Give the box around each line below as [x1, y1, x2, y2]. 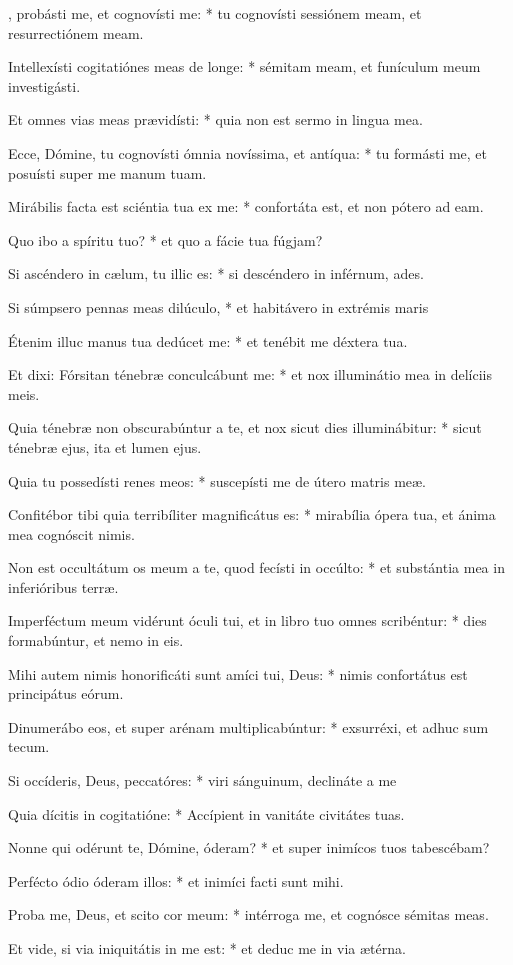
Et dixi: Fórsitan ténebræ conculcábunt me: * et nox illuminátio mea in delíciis [8, 364, 493, 385]
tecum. [8, 736, 50, 757]
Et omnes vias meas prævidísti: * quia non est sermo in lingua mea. [8, 109, 423, 130]
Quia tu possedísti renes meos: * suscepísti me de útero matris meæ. [8, 470, 427, 491]
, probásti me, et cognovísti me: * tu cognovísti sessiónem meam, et [8, 3, 422, 23]
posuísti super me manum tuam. [8, 162, 207, 183]
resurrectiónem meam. [8, 22, 144, 43]
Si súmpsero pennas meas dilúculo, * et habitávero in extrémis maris [8, 296, 429, 317]
